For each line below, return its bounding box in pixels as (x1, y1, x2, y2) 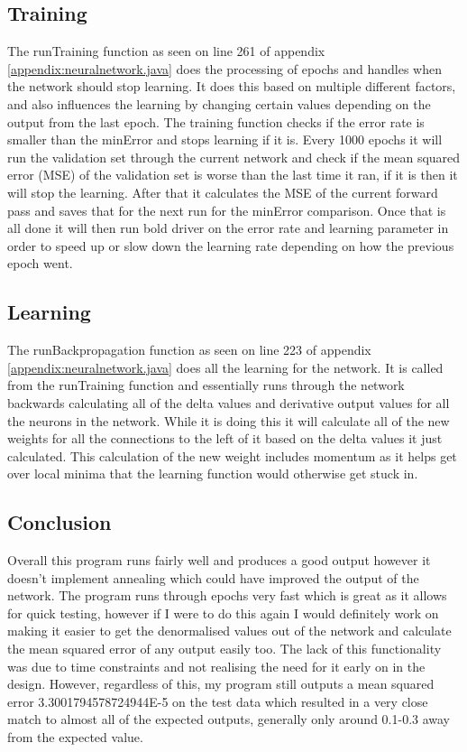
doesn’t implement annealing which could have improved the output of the (7, 568, 419, 587)
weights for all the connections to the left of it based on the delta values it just (7, 429, 443, 448)
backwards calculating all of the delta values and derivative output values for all (7, 393, 450, 412)
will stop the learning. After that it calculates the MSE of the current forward (7, 182, 438, 201)
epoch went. (7, 254, 73, 273)
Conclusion (7, 508, 112, 536)
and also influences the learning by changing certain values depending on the (7, 94, 431, 113)
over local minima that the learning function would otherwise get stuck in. (7, 464, 418, 483)
